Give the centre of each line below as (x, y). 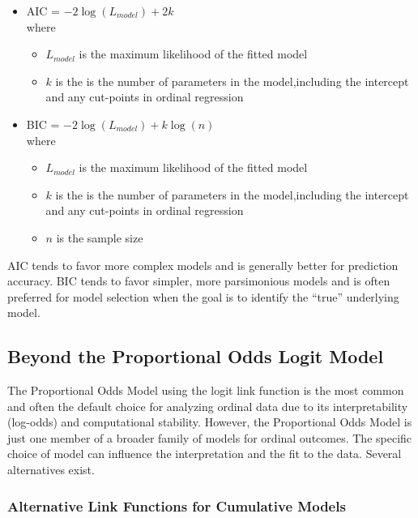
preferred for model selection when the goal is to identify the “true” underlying (203, 296)
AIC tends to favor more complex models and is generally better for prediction (203, 265)
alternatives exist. (51, 470)
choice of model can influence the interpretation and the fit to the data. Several (205, 454)
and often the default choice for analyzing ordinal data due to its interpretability (208, 406)
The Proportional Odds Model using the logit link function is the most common (206, 390)
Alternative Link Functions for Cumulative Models (177, 505)
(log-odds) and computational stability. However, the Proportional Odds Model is (210, 422)
